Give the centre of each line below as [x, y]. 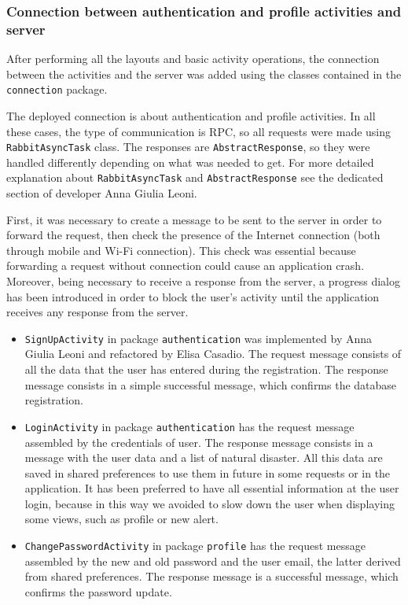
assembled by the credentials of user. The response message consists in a [199, 442]
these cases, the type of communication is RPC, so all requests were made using [199, 131]
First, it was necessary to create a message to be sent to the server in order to [194, 219]
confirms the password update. [98, 591]
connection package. [57, 89]
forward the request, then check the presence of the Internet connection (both [193, 235]
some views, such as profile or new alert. [121, 519]
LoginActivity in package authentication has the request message [189, 426]
